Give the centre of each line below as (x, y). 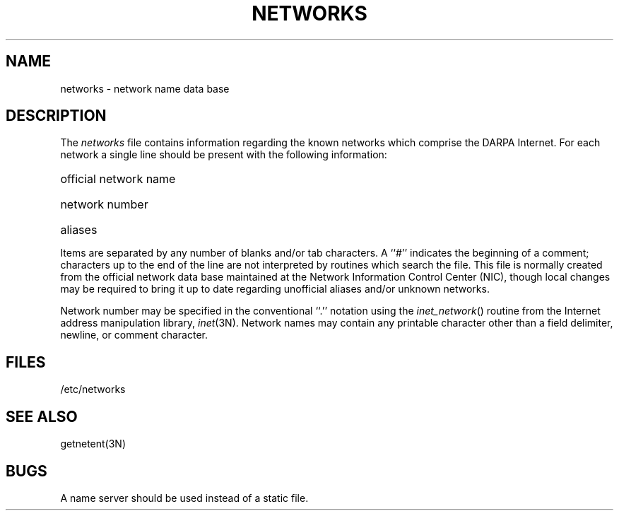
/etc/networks (93, 389)
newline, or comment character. (134, 335)
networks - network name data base (145, 88)
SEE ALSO (42, 416)
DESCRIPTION (56, 116)
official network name (118, 179)
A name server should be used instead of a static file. (184, 498)
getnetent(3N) (93, 444)
